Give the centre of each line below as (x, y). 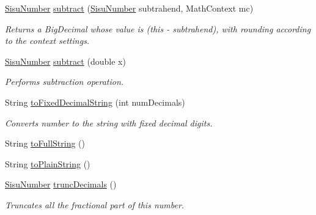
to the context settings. (47, 41)
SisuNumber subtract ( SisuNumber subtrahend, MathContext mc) (129, 8)
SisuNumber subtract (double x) (65, 61)
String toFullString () (45, 143)
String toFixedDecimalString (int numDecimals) (95, 102)
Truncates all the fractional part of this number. (95, 204)
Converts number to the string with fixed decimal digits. (109, 122)
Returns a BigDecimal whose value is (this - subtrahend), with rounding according (158, 28)
